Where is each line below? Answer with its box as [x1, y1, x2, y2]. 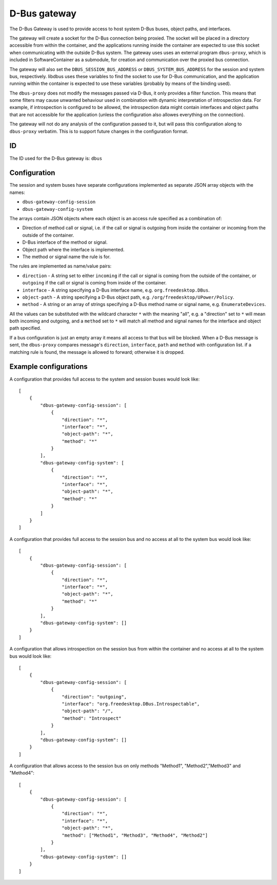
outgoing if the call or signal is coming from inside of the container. [22, 280, 167, 286]
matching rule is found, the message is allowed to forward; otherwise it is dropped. [9, 349, 185, 355]
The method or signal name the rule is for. [22, 254, 111, 260]
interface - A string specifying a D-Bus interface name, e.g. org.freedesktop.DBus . [22, 287, 210, 293]
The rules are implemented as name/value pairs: [9, 263, 112, 269]
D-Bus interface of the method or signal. [22, 239, 108, 245]
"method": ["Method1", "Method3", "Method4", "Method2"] [62, 832, 208, 838]
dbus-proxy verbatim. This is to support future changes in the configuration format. [9, 128, 188, 134]
